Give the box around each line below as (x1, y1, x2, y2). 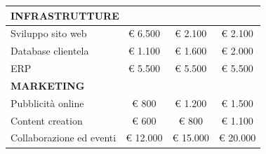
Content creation (11, 113, 83, 127)
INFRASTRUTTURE (11, 8, 119, 22)
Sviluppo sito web (11, 26, 87, 41)
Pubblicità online (11, 95, 84, 110)
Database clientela (11, 43, 89, 58)
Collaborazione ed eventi (11, 130, 117, 145)
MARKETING (11, 78, 85, 92)
